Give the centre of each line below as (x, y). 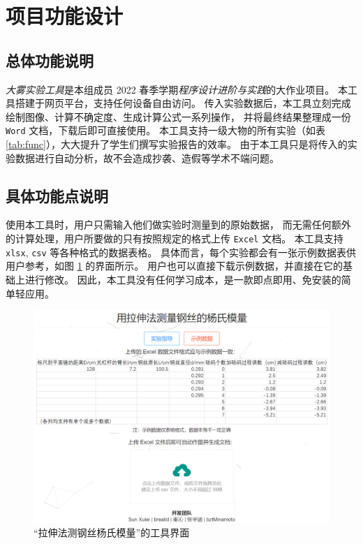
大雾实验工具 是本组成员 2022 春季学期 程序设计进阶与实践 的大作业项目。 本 (177, 89)
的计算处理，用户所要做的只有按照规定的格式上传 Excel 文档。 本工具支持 (175, 238)
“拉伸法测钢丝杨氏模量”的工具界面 (112, 532)
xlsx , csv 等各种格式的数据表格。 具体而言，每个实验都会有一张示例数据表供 (181, 252)
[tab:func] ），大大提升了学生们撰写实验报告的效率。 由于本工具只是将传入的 (177, 144)
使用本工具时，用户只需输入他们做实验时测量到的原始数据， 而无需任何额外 (178, 225)
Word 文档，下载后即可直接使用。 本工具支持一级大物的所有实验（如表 (165, 130)
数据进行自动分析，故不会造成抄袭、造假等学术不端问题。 (147, 157)
